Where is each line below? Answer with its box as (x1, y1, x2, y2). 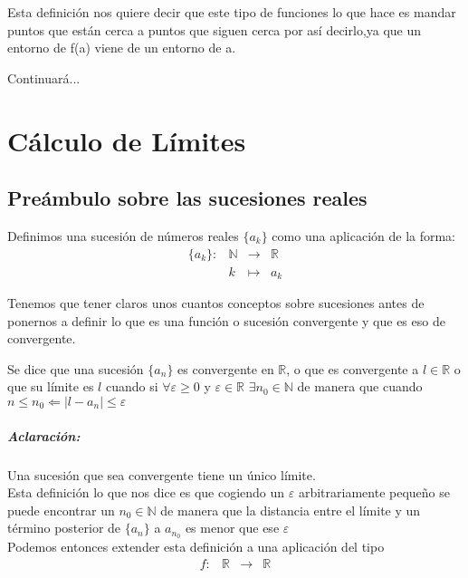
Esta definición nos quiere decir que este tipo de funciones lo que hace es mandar (7, 3, 456, 21)
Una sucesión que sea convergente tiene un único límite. (7, 465, 316, 484)
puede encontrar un (7, 500, 115, 519)
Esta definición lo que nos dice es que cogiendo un (7, 483, 285, 502)
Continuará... (7, 68, 81, 87)
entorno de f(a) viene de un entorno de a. (7, 38, 236, 57)
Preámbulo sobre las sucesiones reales (7, 184, 368, 212)
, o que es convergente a (286, 359, 419, 378)
